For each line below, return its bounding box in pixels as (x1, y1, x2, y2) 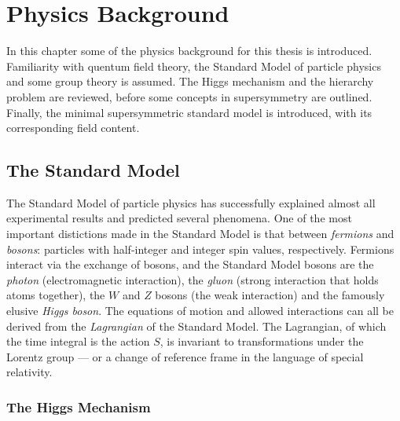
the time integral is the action (6, 333, 150, 350)
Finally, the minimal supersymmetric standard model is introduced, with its (6, 104, 372, 120)
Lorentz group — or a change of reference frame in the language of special (6, 348, 364, 364)
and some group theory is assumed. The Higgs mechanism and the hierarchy (6, 73, 374, 90)
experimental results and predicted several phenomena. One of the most (6, 210, 352, 226)
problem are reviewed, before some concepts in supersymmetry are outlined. (6, 88, 372, 104)
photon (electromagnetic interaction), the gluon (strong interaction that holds (6, 271, 379, 287)
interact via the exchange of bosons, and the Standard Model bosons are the (6, 256, 374, 273)
